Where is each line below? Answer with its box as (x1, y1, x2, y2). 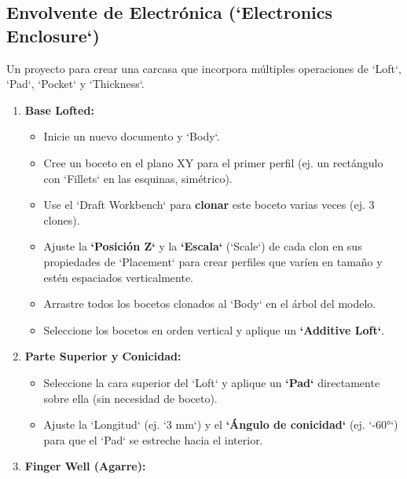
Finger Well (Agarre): (24, 458, 146, 474)
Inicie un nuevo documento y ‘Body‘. (43, 128, 220, 144)
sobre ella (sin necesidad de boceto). (43, 389, 218, 406)
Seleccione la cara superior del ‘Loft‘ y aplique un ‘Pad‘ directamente (43, 374, 380, 390)
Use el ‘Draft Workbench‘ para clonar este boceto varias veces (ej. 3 (43, 196, 375, 213)
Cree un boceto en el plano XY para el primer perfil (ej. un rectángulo (43, 154, 383, 170)
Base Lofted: (24, 101, 94, 118)
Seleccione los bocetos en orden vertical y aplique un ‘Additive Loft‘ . (43, 321, 385, 338)
